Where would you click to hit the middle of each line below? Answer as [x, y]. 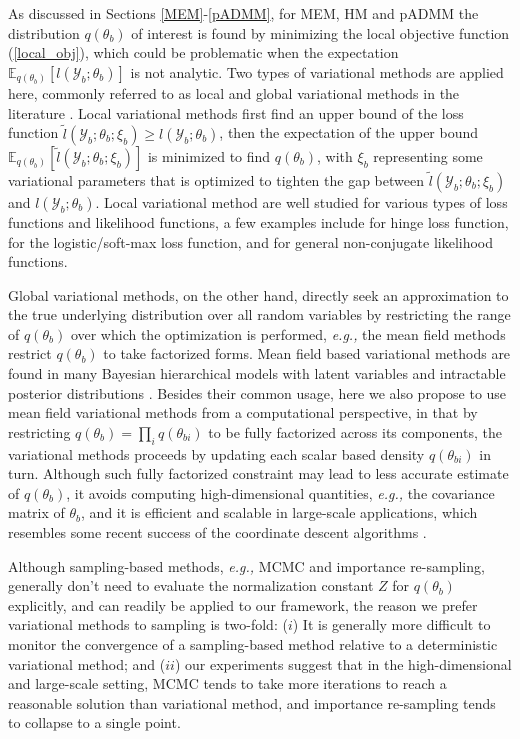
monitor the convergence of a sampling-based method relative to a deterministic [253, 644]
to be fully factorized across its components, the [355, 431]
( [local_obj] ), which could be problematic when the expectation [203, 52]
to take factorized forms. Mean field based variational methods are [307, 353]
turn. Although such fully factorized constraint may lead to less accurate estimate [258, 473]
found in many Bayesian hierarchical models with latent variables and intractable [257, 373]
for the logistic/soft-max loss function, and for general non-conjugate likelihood [251, 241]
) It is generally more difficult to [391, 624]
